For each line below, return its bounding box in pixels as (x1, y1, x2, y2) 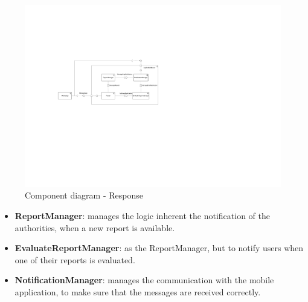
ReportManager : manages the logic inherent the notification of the (14, 209, 270, 222)
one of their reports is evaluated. (14, 253, 135, 266)
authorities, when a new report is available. (14, 221, 175, 234)
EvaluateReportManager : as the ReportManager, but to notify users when (14, 241, 304, 254)
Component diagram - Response (25, 189, 143, 202)
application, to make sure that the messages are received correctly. (14, 286, 261, 298)
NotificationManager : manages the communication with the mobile (14, 274, 274, 286)
